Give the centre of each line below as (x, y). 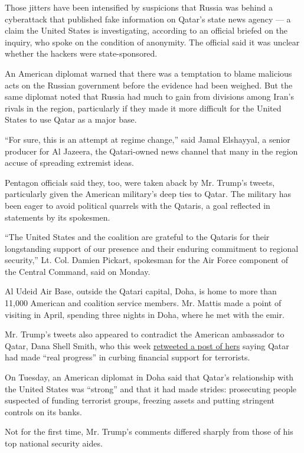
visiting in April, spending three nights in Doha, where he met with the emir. (145, 314)
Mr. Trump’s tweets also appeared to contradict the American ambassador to (145, 334)
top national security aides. (54, 443)
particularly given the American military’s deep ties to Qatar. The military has (148, 194)
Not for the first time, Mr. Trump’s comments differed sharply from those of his (149, 431)
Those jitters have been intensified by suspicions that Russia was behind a (139, 7)
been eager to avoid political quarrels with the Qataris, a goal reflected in (138, 205)
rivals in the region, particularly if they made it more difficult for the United (143, 108)
